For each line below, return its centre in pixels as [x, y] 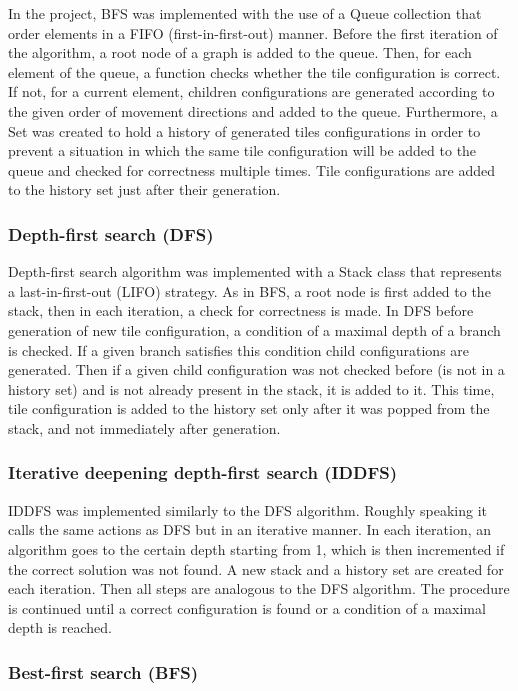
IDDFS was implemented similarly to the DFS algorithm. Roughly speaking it [248, 509]
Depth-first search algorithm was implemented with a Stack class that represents [255, 271]
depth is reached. [60, 627]
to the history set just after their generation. [144, 189]
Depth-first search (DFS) [111, 233]
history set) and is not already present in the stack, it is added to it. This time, [251, 388]
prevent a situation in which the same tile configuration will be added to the [242, 150]
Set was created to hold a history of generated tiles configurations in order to [244, 130]
